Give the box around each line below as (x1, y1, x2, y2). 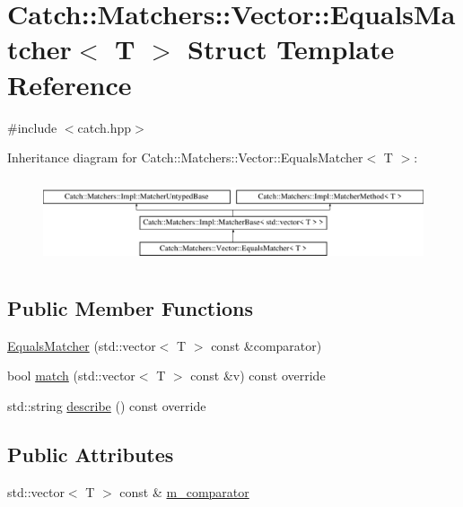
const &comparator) (211, 336, 322, 354)
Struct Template (188, 31, 395, 67)
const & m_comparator (119, 482, 249, 501)
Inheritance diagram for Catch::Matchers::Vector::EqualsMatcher (7, 148, 363, 167)
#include (7, 118, 57, 136)
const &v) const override (190, 366, 326, 385)
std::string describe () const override (7, 396, 206, 415)
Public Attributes (7, 440, 174, 468)
